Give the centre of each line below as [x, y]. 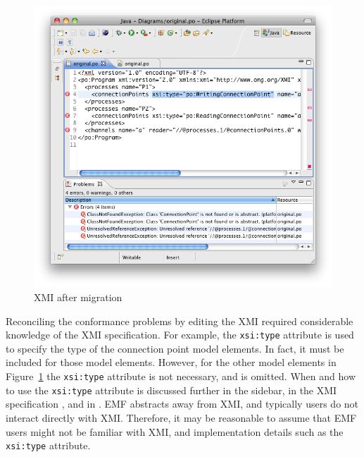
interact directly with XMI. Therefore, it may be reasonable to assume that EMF [181, 417]
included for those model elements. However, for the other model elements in [171, 362]
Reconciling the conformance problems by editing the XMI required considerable [180, 321]
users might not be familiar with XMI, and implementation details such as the [175, 431]
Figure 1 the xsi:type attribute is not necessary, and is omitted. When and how [181, 376]
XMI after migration [78, 297]
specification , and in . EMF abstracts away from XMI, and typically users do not [182, 404]
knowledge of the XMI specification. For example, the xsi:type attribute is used [180, 335]
